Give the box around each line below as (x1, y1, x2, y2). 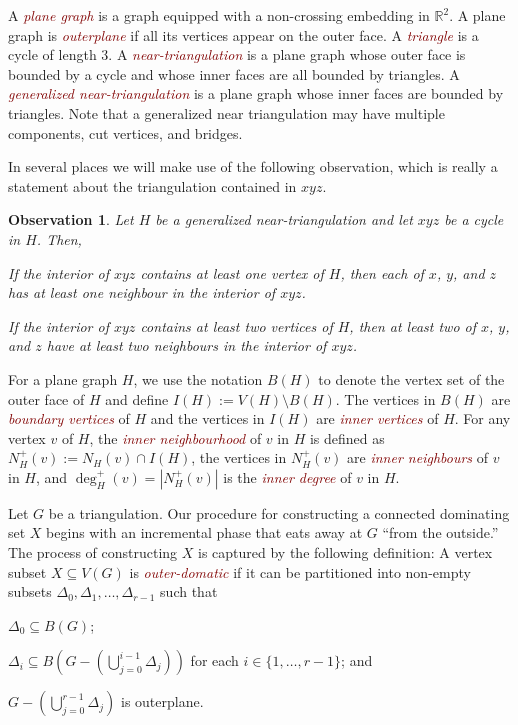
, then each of (340, 262, 424, 283)
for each (190, 650, 239, 671)
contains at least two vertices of (140, 315, 333, 336)
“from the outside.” (382, 522, 499, 543)
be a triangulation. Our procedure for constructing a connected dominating (48, 502, 510, 523)
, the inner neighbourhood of (89, 427, 262, 448)
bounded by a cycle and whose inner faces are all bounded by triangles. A (8, 63, 460, 84)
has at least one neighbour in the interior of (8, 282, 276, 303)
